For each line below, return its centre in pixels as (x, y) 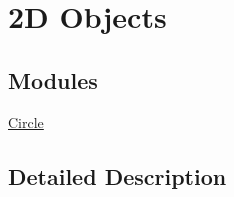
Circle (26, 121)
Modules (53, 79)
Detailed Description (117, 175)
